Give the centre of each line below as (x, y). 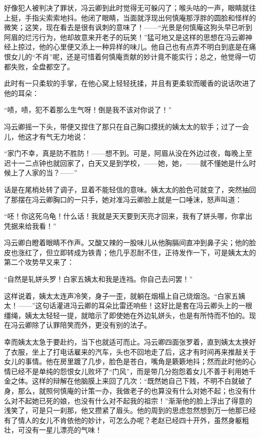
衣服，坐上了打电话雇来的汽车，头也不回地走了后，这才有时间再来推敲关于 (133, 351)
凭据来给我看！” (30, 225)
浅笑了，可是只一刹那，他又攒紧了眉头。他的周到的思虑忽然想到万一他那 (123, 410)
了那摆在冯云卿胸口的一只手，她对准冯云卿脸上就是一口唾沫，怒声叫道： (123, 199)
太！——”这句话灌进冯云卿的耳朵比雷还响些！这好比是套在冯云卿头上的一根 (128, 305)
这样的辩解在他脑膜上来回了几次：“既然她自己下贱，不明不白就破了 (142, 381)
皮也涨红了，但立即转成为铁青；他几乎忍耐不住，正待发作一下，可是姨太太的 (130, 252)
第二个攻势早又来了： (39, 262)
